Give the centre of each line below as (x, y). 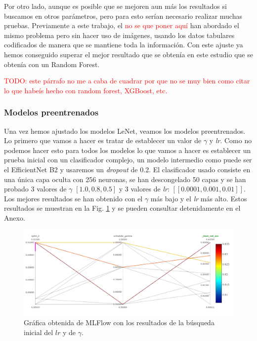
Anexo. (15, 217)
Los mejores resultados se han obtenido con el (73, 198)
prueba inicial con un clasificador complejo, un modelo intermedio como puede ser (128, 160)
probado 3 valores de (35, 189)
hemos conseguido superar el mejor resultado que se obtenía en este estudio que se (128, 54)
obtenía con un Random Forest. (52, 64)
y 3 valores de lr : (144, 189)
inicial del (39, 332)
